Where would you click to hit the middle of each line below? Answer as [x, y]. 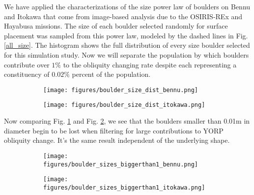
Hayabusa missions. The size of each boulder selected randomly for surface [116, 26]
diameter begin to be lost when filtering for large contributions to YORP [114, 130]
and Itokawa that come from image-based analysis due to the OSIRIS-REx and [123, 16]
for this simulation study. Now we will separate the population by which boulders [127, 54]
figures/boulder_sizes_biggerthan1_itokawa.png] [124, 187]
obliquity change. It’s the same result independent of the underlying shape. [117, 140]
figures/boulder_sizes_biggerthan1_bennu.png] [121, 164]
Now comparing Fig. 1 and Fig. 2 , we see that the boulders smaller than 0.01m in [127, 121]
